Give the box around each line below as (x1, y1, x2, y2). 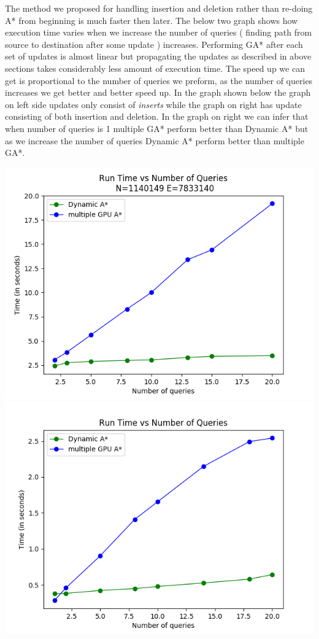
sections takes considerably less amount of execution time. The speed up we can (5, 61, 305, 74)
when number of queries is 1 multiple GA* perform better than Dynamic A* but (5, 122, 309, 134)
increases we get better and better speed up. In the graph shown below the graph (5, 86, 311, 99)
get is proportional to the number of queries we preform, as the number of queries (5, 74, 313, 87)
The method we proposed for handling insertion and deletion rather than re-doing (5, 2, 313, 14)
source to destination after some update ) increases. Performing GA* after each (5, 37, 303, 50)
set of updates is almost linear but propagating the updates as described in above (5, 50, 312, 63)
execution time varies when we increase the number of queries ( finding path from (5, 26, 312, 39)
